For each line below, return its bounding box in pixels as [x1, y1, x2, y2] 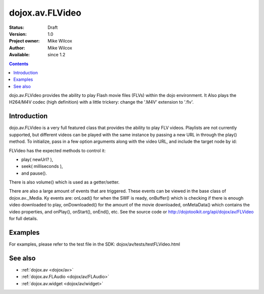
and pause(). [21, 170, 47, 176]
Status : [9, 24, 24, 30]
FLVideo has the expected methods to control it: [9, 147, 106, 154]
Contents [9, 61, 29, 67]
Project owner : [9, 38, 40, 44]
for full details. [9, 216, 39, 222]
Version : [9, 31, 27, 37]
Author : [9, 45, 25, 51]
